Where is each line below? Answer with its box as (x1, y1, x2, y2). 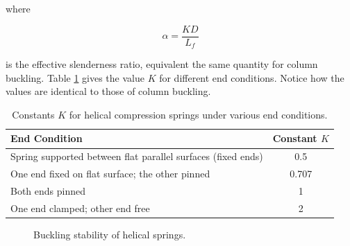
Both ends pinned (10, 184, 86, 198)
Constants (12, 107, 55, 121)
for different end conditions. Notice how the (159, 70, 344, 85)
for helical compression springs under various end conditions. (69, 107, 328, 121)
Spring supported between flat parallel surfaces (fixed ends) (10, 149, 263, 164)
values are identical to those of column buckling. (6, 84, 211, 98)
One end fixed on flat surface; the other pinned (10, 166, 210, 181)
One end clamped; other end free (10, 200, 150, 215)
